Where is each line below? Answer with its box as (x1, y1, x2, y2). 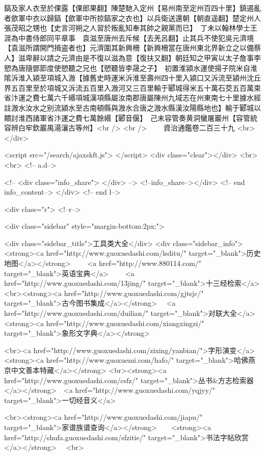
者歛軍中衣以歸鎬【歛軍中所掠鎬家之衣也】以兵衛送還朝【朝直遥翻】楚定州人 (4, 12, 261, 23)
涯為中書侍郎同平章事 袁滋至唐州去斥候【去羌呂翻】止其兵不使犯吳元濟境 (4, 32, 254, 43)
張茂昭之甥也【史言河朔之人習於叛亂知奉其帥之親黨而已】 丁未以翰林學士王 (4, 22, 257, 33)
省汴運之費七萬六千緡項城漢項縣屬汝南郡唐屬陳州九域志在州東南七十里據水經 (4, 92, 261, 103)
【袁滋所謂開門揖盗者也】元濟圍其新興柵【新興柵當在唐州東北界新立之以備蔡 (4, 42, 261, 53)
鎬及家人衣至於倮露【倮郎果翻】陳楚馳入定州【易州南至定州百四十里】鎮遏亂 (4, 3, 261, 13)
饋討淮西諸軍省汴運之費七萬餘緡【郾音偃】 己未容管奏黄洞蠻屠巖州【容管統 (4, 112, 257, 123)
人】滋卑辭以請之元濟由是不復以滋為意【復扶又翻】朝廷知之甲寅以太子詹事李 (4, 52, 261, 63)
